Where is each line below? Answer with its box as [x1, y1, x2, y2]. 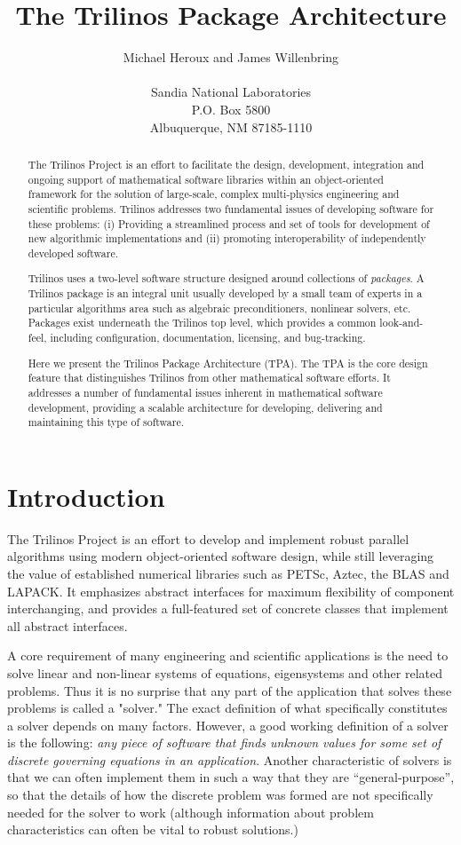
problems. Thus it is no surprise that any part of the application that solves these [7, 681, 452, 699]
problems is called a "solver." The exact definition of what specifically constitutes [7, 699, 448, 717]
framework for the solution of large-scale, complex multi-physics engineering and [28, 186, 400, 201]
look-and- [379, 315, 424, 330]
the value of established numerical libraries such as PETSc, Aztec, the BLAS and [7, 564, 449, 582]
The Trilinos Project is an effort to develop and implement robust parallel [7, 529, 409, 548]
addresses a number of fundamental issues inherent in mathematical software [28, 384, 383, 399]
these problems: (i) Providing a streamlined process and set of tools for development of [28, 216, 430, 231]
